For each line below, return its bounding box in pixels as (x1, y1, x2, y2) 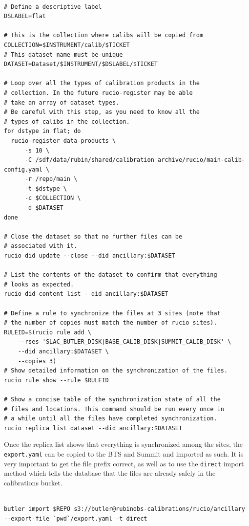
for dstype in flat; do (4, 128, 81, 135)
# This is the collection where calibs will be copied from (4, 32, 204, 39)
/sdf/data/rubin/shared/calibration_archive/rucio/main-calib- (35, 156, 245, 164)
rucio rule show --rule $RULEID (4, 376, 109, 384)
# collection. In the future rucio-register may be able (4, 89, 193, 96)
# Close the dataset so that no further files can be (4, 233, 183, 240)
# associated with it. (4, 242, 78, 250)
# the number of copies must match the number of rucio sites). (4, 319, 217, 327)
